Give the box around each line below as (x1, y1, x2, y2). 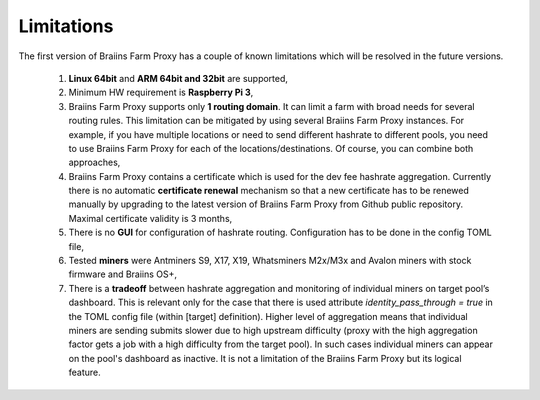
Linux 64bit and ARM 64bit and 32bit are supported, (68, 72, 289, 84)
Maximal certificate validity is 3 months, (68, 212, 233, 224)
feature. (68, 366, 102, 379)
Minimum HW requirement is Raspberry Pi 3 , (68, 86, 254, 99)
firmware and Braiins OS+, (68, 268, 178, 280)
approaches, (68, 156, 121, 169)
